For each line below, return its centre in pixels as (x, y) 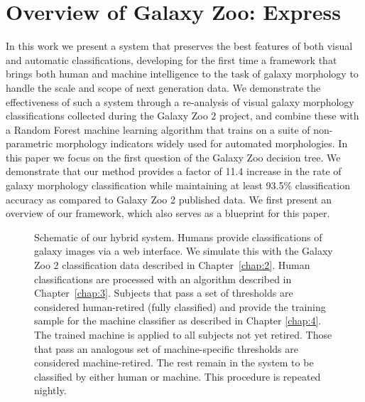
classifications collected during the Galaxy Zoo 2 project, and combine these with (182, 116)
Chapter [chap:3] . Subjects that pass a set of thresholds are (164, 293)
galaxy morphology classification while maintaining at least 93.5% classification (178, 185)
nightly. (50, 390)
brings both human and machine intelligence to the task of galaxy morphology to (182, 74)
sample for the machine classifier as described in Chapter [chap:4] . (178, 321)
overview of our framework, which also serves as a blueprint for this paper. (168, 213)
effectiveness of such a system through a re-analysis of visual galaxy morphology (180, 101)
